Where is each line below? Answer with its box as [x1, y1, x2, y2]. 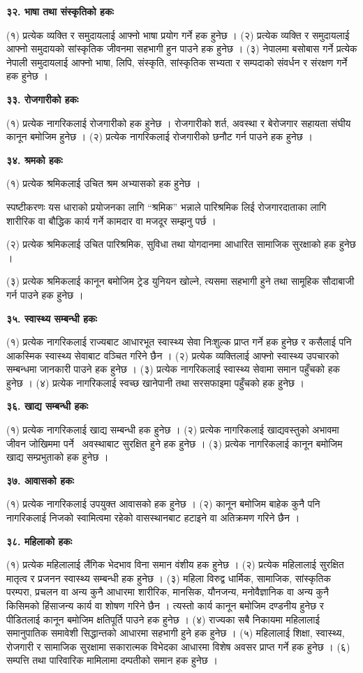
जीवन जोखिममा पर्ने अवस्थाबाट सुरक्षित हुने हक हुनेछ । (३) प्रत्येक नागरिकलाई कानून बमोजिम [6, 436, 343, 450]
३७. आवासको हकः [6, 473, 74, 487]
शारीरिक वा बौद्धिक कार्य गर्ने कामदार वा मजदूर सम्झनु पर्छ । [6, 213, 216, 228]
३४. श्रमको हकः [6, 152, 63, 167]
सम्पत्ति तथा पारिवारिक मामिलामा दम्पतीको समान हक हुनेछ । [6, 653, 218, 667]
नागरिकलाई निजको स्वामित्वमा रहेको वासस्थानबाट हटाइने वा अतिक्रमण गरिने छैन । [6, 510, 300, 525]
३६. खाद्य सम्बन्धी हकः [6, 399, 89, 413]
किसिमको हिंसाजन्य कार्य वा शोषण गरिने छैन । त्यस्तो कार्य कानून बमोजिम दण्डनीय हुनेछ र [6, 598, 324, 612]
